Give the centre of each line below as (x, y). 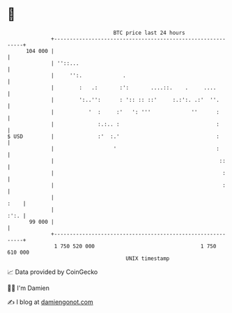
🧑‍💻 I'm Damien (29, 288)
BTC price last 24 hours (149, 33)
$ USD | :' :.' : (113, 136)
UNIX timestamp (148, 258)
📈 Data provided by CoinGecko (53, 272)
